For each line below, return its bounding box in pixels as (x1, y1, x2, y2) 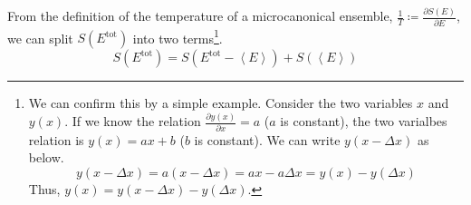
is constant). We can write (194, 130, 341, 149)
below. (28, 148, 64, 167)
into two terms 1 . (132, 25, 223, 47)
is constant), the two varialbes (280, 112, 447, 131)
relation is (28, 130, 84, 149)
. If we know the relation (64, 112, 201, 131)
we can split (7, 28, 73, 47)
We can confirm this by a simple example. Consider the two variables (28, 93, 413, 112)
